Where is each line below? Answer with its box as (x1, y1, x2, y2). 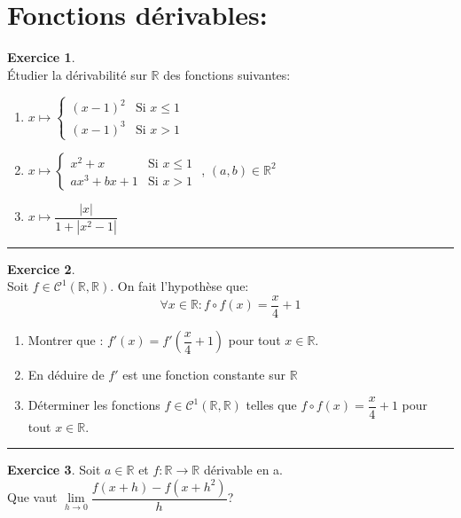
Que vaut (7, 488, 58, 506)
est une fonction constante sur (122, 365, 285, 384)
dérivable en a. (203, 460, 283, 479)
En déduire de (27, 365, 105, 384)
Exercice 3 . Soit (7, 460, 101, 479)
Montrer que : (27, 331, 104, 349)
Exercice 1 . (7, 48, 75, 67)
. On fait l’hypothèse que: (110, 277, 249, 295)
